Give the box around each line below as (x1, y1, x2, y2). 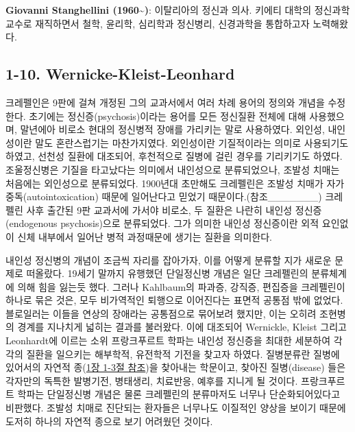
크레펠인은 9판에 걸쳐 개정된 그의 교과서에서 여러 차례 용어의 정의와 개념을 (5, 95, 325, 109)
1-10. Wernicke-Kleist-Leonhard (5, 63, 235, 84)
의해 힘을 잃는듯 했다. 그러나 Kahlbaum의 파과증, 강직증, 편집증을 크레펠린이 (17, 279, 345, 293)
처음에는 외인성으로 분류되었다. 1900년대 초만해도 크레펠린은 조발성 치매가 (5, 176, 323, 190)
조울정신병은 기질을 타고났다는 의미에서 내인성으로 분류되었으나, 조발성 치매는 (5, 162, 340, 176)
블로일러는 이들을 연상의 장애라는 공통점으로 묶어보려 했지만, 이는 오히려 (5, 306, 317, 320)
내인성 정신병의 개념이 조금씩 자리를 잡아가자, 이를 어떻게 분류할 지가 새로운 (5, 252, 332, 267)
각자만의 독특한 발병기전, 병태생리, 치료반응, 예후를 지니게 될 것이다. (5, 373, 298, 387)
